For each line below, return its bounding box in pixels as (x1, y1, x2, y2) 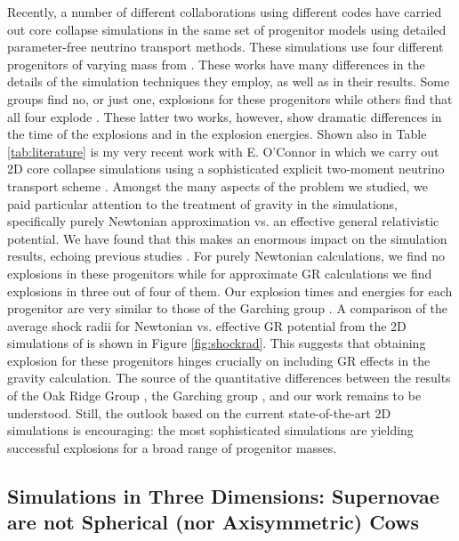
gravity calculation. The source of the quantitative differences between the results (7, 368, 451, 387)
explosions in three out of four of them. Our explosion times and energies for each (7, 281, 453, 300)
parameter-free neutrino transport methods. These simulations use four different (7, 37, 444, 56)
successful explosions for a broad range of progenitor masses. (7, 438, 337, 456)
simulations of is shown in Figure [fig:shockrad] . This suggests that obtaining (7, 334, 426, 352)
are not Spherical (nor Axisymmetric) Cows (7, 508, 420, 536)
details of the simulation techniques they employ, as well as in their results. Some (7, 72, 450, 91)
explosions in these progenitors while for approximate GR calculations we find (7, 263, 432, 282)
